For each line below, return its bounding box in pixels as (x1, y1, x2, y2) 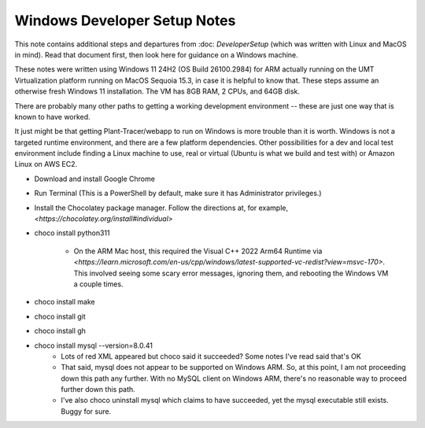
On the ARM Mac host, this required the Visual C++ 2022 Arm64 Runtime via (73, 246, 323, 256)
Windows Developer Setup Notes (14, 12, 236, 29)
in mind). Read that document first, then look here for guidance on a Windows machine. (14, 50, 298, 59)
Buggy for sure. (61, 406, 112, 416)
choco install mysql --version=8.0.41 (34, 341, 153, 350)
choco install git (34, 312, 86, 321)
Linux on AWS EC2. (14, 160, 78, 169)
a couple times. (73, 279, 124, 289)
